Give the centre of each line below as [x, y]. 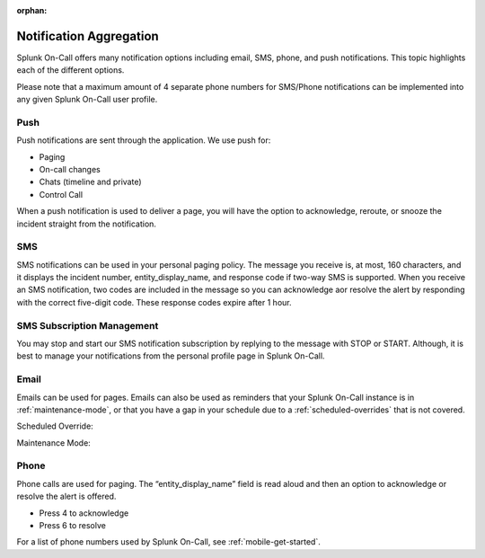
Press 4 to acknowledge [84, 513]
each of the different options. [71, 70]
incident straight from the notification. [87, 224]
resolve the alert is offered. [66, 496]
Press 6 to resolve [73, 526]
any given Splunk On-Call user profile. [87, 100]
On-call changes [70, 169]
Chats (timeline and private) [91, 182]
